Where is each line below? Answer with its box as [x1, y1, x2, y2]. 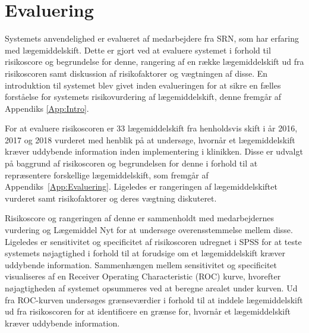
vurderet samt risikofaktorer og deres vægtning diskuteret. [5, 191, 217, 204]
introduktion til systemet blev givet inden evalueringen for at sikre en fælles [5, 78, 281, 91]
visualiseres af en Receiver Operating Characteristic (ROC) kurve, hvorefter [5, 270, 281, 282]
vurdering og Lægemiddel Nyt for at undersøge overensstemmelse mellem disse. [5, 224, 293, 236]
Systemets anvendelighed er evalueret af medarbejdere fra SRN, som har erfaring [5, 32, 299, 45]
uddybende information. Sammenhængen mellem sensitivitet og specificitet [5, 258, 278, 271]
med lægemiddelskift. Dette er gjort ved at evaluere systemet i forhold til [5, 43, 271, 56]
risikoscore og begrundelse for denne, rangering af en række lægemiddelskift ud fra [5, 55, 304, 68]
